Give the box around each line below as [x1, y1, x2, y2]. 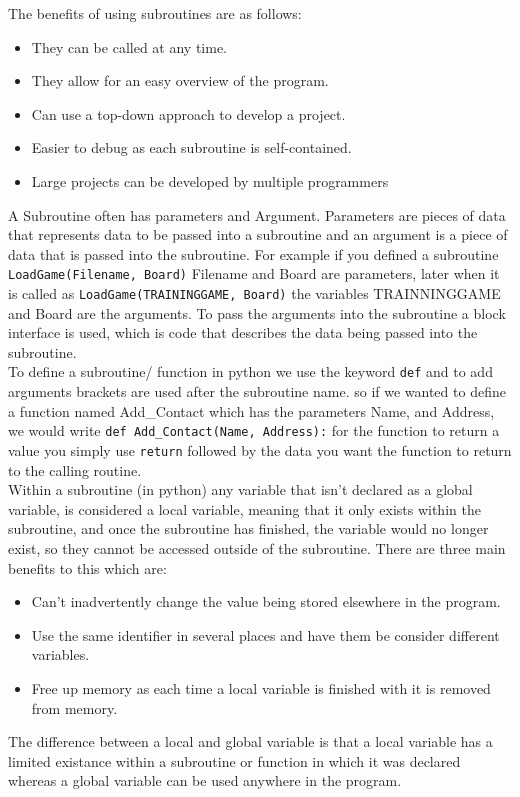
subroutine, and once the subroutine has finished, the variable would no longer [8, 518, 489, 539]
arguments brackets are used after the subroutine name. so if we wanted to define [8, 381, 506, 402]
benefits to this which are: [8, 557, 167, 578]
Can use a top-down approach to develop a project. [31, 103, 346, 124]
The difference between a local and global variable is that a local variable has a [8, 731, 493, 752]
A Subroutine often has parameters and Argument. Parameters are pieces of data [8, 204, 506, 225]
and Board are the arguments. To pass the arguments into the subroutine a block [8, 302, 506, 323]
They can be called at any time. [31, 36, 227, 57]
